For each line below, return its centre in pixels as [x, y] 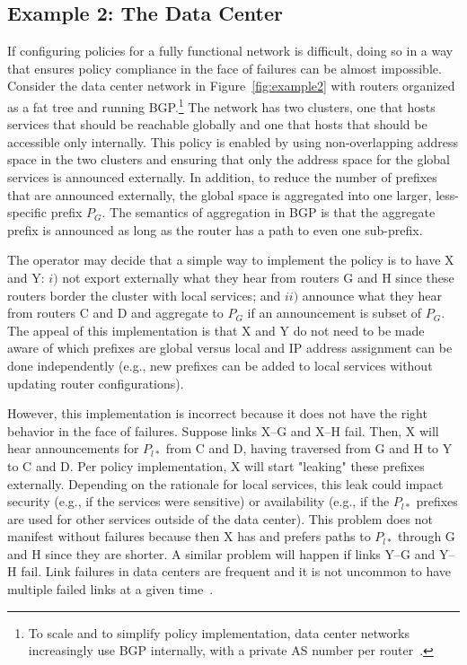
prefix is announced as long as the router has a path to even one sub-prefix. [215, 229]
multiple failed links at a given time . [110, 589]
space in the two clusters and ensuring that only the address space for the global [229, 159]
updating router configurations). [96, 383]
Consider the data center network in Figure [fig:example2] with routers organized [231, 86]
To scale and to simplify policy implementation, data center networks [219, 632]
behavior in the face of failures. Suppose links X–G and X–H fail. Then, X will [223, 430]
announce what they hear [372, 295]
